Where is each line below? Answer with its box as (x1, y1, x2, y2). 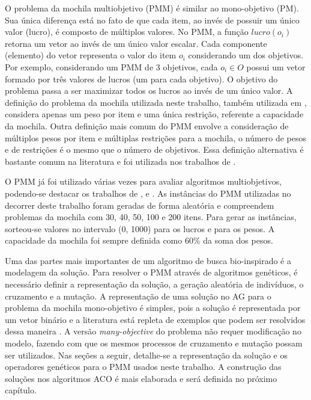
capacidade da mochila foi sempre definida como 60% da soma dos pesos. (5, 234, 273, 247)
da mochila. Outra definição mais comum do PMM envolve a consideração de (5, 119, 289, 132)
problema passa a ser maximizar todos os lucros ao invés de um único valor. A (5, 84, 293, 97)
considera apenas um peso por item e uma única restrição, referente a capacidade (5, 108, 304, 120)
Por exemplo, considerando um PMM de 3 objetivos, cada (5, 60, 218, 73)
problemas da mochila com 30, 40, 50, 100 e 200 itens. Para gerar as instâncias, (5, 211, 297, 223)
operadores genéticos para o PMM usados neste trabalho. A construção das (5, 360, 282, 373)
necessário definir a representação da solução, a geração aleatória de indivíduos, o (5, 278, 304, 291)
